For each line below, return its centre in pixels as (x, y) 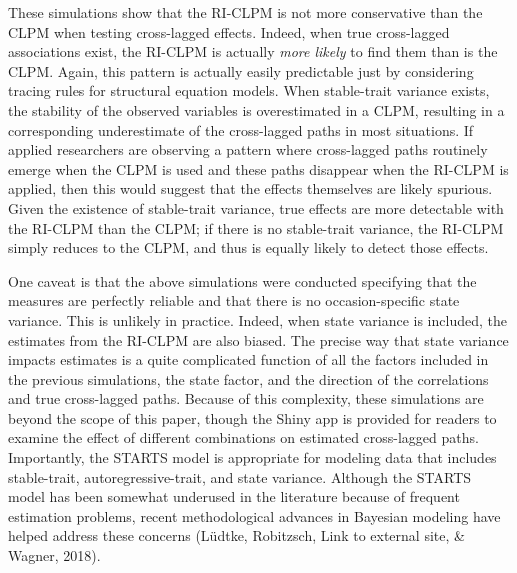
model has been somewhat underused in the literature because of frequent (234, 496)
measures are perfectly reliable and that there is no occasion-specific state (234, 300)
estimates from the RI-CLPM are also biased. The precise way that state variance (258, 339)
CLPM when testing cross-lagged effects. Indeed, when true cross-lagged (229, 31)
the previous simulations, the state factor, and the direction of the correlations (248, 378)
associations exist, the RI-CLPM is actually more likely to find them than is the (253, 51)
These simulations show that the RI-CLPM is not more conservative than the (245, 12)
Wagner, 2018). (54, 555)
